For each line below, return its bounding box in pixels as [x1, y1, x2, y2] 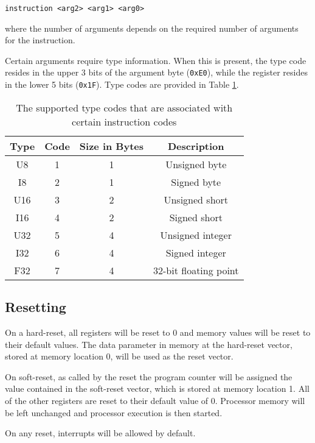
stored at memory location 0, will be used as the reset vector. [5, 350, 234, 363]
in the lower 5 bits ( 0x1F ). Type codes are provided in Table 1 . [5, 78, 239, 91]
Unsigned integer [160, 227, 232, 242]
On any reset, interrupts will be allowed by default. [5, 427, 196, 439]
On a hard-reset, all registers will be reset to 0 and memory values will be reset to [5, 325, 311, 338]
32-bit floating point [153, 263, 239, 277]
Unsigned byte [165, 157, 227, 171]
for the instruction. [5, 34, 75, 46]
